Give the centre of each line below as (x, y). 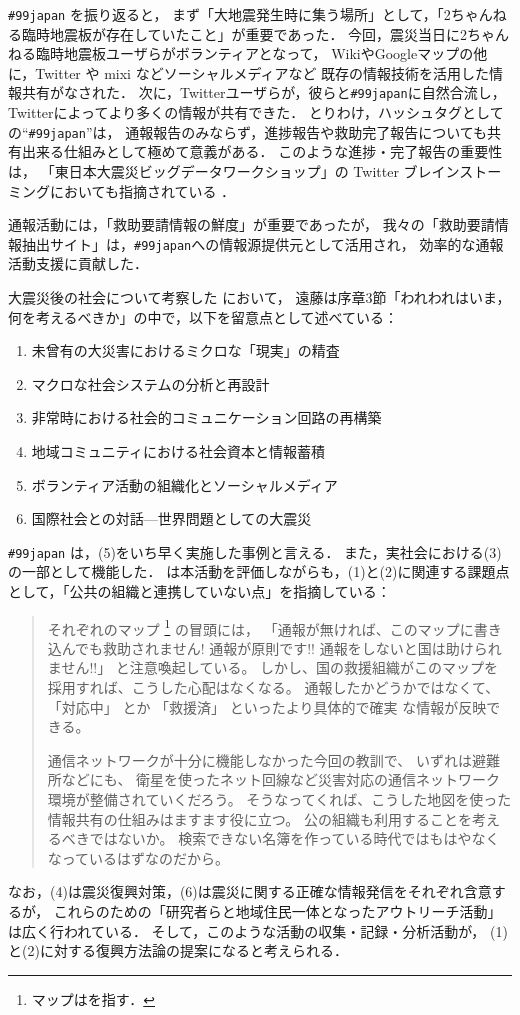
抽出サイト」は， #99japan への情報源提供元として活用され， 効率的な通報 (262, 243)
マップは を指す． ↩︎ (93, 998)
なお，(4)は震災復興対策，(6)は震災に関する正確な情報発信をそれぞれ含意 (250, 891)
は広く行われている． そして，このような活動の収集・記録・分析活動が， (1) (258, 930)
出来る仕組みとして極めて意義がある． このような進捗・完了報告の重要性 (262, 151)
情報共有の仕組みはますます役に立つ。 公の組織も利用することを (259, 818)
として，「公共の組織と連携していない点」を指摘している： (199, 590)
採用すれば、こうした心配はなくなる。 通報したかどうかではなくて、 (273, 687)
